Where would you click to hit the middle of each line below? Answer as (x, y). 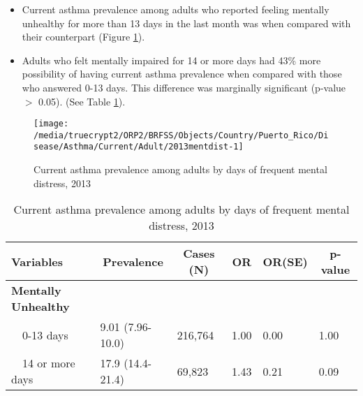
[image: (51, 124)
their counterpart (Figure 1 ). (83, 37)
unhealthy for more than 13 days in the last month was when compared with (186, 23)
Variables (37, 261)
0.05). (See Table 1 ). (82, 101)
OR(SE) (285, 261)
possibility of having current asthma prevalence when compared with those (182, 74)
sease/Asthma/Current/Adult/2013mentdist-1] (139, 147)
